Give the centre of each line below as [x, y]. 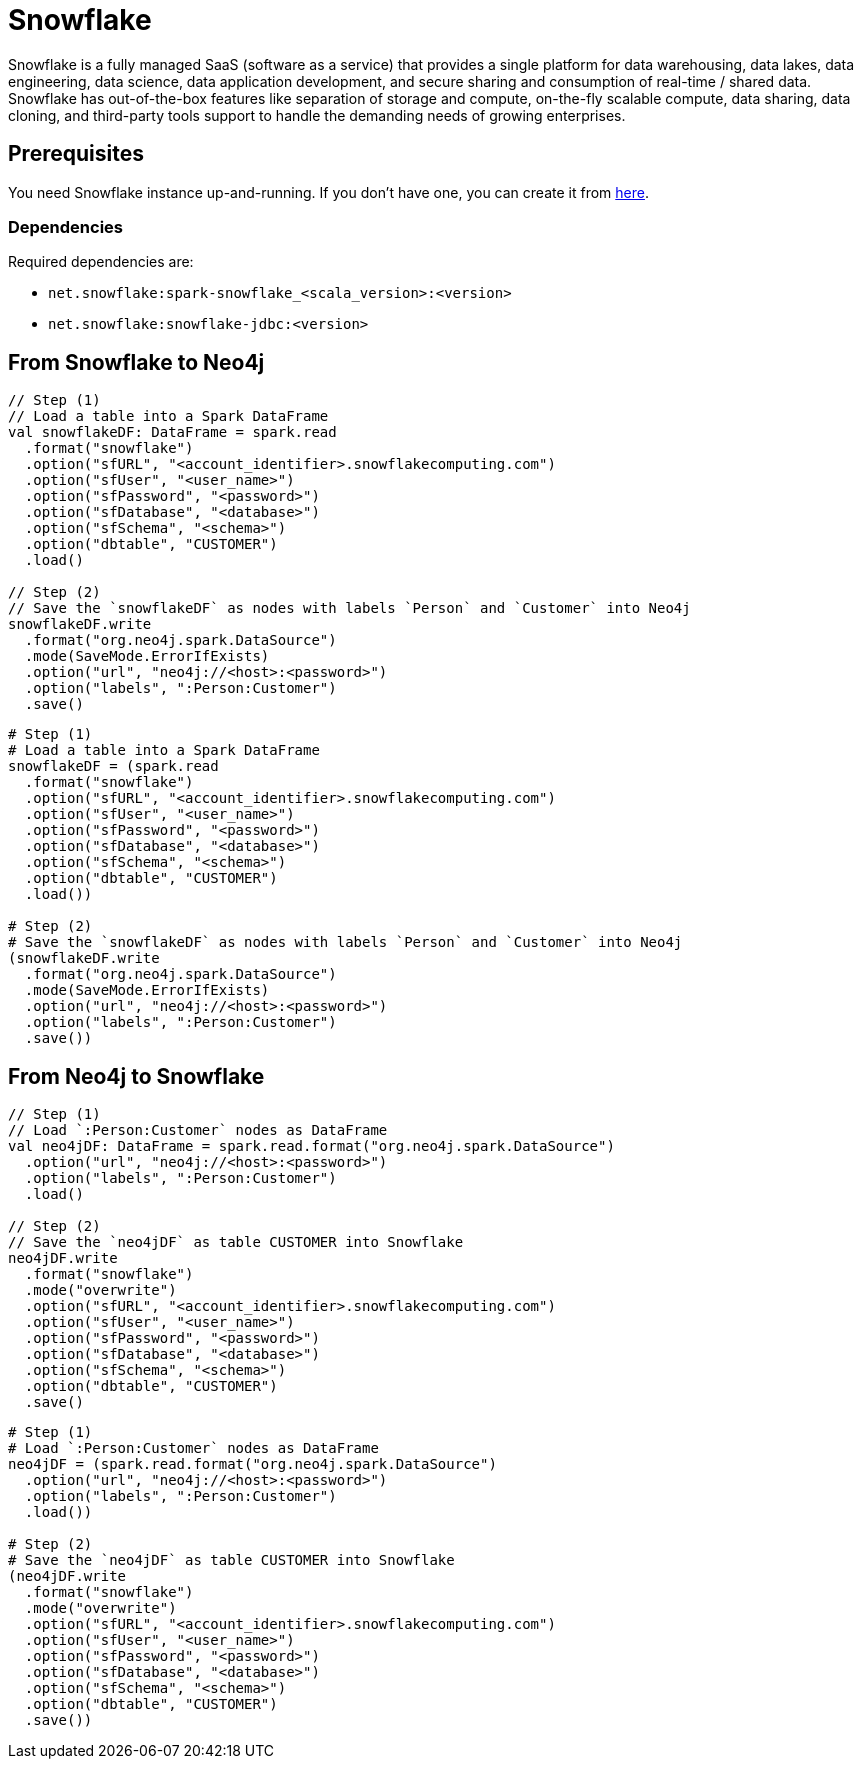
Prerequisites [76, 154]
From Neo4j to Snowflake [136, 1076]
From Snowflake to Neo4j [136, 362]
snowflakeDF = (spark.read [113, 766]
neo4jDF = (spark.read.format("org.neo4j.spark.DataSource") [252, 1464]
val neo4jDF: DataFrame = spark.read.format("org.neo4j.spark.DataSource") [311, 1146]
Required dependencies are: [101, 262]
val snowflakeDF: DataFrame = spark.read [172, 432]
